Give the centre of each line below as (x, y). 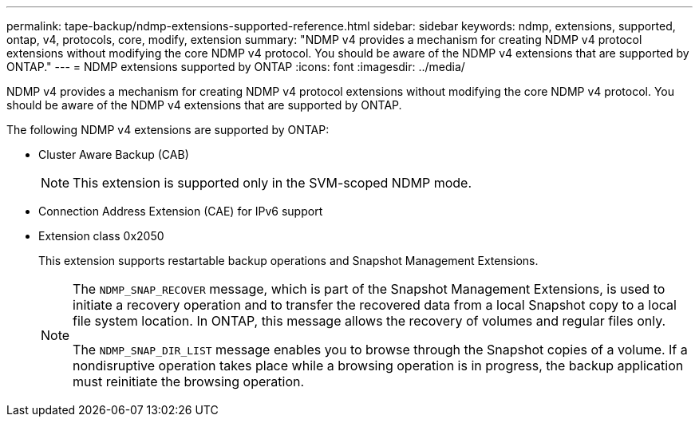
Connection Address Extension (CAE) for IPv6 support (181, 211)
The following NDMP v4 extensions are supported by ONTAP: (168, 130)
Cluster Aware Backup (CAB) (114, 154)
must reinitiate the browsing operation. (189, 381)
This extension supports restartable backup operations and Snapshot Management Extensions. (288, 261)
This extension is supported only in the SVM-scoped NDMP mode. (272, 183)
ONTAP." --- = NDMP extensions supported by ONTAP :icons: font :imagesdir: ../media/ (236, 67)
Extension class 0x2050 (101, 236)
